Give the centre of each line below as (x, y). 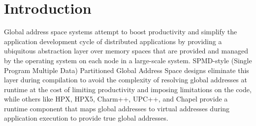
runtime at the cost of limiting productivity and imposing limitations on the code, (128, 89)
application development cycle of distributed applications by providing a (113, 41)
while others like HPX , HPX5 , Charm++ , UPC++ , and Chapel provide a (116, 99)
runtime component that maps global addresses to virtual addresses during (117, 108)
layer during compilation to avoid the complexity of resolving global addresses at (126, 80)
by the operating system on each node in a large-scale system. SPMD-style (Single (128, 60)
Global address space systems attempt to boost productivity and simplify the (121, 32)
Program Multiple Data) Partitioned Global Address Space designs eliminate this (127, 70)
